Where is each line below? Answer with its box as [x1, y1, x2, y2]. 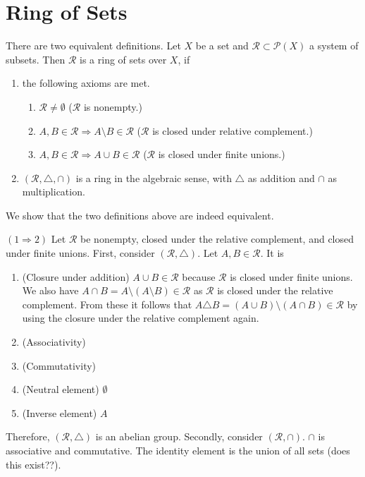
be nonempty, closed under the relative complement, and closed [80, 231, 354, 246]
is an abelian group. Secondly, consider [95, 429, 263, 444]
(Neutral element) [22, 382, 99, 397]
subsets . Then [6, 52, 66, 66]
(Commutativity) [22, 358, 97, 373]
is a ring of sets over [80, 52, 167, 66]
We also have [22, 283, 79, 298]
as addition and [247, 170, 315, 185]
